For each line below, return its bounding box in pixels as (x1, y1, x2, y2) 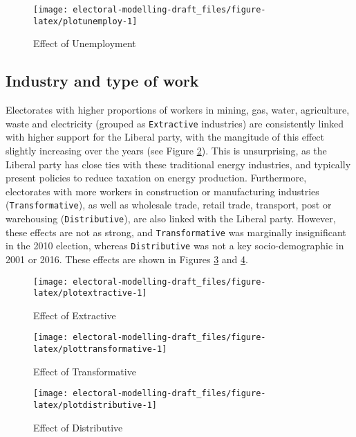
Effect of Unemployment (33, 36, 136, 51)
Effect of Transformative (33, 364, 136, 378)
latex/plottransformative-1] (33, 344, 167, 355)
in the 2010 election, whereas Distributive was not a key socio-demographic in (6, 238, 344, 253)
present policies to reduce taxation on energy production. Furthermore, (6, 170, 307, 185)
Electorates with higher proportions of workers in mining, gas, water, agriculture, (6, 102, 350, 117)
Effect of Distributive (33, 420, 123, 434)
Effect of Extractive (33, 307, 116, 322)
